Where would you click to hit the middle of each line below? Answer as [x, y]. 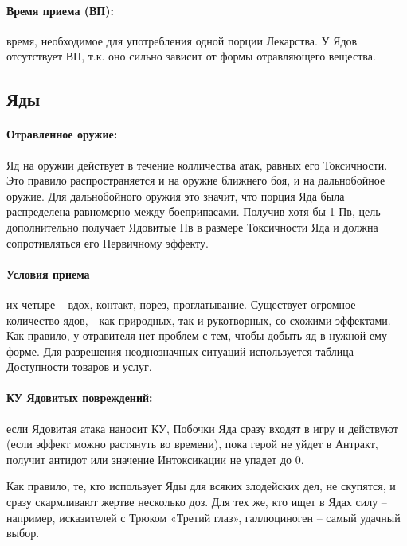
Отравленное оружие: [62, 134]
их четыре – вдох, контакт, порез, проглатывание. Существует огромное [181, 304]
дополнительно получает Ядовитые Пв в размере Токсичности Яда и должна [192, 226]
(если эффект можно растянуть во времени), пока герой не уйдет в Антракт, [192, 444]
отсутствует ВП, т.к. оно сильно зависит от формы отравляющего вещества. [191, 56]
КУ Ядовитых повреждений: [80, 398]
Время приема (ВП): [60, 10]
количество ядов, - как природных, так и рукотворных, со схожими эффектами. [199, 320]
